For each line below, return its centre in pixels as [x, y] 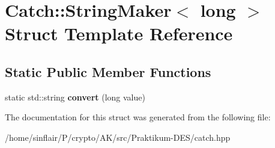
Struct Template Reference [119, 33]
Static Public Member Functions [108, 71]
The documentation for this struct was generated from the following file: [138, 117]
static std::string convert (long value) [75, 97]
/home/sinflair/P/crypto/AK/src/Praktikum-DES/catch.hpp [118, 137]
